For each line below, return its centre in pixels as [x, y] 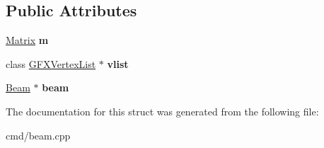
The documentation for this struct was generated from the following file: [162, 111]
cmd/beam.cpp [38, 135]
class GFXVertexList [51, 63]
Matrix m [27, 40]
